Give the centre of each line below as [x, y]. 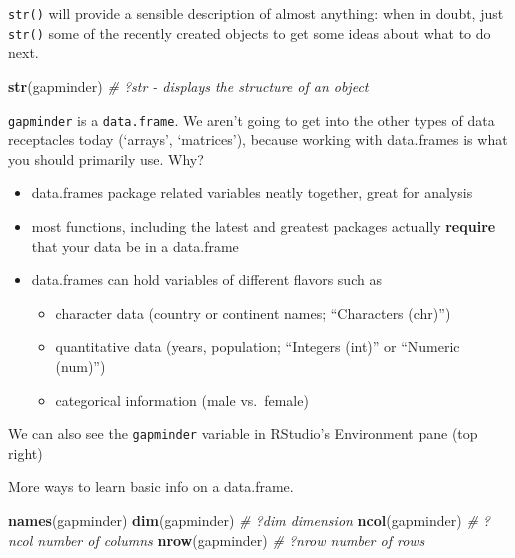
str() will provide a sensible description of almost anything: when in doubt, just [256, 13]
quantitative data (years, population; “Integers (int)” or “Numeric [257, 346]
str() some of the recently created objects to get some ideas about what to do [249, 32]
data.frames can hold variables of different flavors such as [206, 279]
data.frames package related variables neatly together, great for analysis [252, 192]
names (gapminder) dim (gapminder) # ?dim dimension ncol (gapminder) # [243, 519]
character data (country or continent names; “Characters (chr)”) [253, 312]
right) [25, 452]
